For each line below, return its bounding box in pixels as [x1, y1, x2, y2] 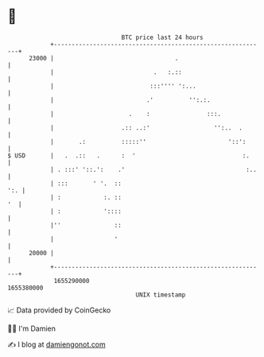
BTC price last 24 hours [121, 33, 204, 41]
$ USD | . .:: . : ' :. [7, 151, 250, 160]
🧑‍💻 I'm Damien [7, 324, 56, 333]
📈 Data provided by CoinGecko [7, 305, 111, 315]
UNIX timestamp [135, 290, 186, 299]
